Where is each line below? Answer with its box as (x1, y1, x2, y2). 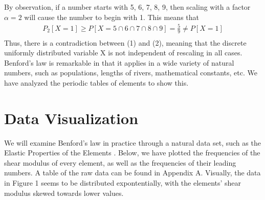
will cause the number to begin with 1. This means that (24, 11, 199, 22)
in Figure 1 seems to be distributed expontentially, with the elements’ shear (4, 177, 241, 188)
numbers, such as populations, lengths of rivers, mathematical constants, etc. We (4, 67, 257, 78)
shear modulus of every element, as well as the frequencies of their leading (4, 157, 236, 168)
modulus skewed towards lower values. (4, 187, 124, 198)
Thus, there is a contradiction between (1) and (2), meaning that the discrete (4, 37, 247, 48)
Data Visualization (4, 107, 139, 128)
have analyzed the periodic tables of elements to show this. (4, 77, 189, 88)
